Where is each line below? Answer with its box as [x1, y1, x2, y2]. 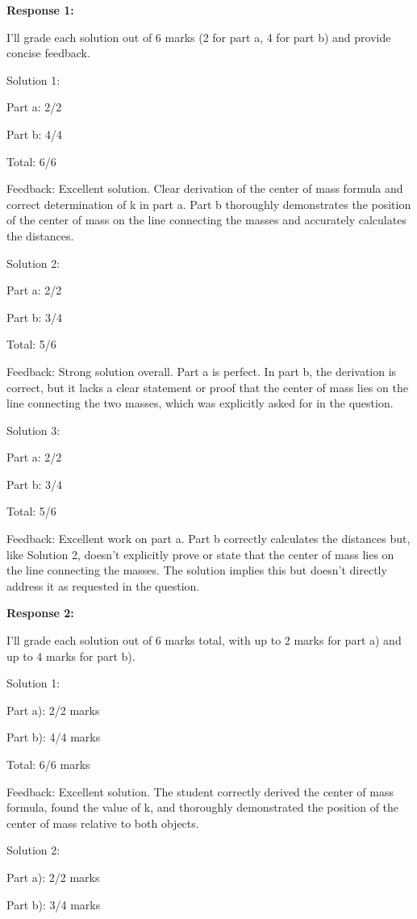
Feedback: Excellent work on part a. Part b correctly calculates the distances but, [6, 530, 411, 547]
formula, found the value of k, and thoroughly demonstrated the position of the [6, 799, 399, 816]
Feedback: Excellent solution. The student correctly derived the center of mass [6, 783, 394, 800]
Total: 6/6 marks [6, 756, 90, 772]
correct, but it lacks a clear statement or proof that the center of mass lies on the [6, 378, 408, 395]
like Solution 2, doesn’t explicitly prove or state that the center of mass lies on [6, 545, 394, 562]
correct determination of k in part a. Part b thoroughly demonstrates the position [6, 195, 411, 212]
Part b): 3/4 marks [6, 896, 101, 913]
